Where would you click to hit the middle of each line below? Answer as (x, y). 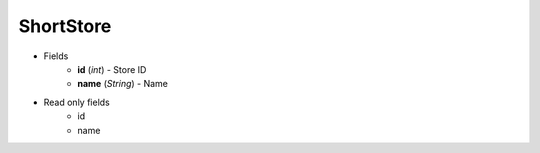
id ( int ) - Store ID (112, 69)
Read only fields (76, 102)
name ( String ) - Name (123, 84)
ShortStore (65, 26)
